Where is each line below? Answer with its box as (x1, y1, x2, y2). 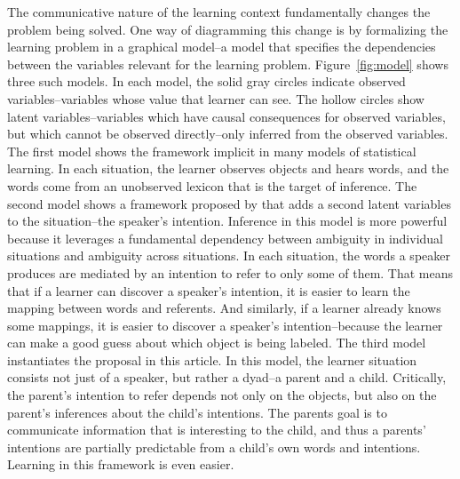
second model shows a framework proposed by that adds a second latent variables (7, 194, 451, 212)
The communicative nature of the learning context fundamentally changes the (7, 3, 431, 20)
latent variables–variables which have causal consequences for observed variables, (7, 107, 446, 125)
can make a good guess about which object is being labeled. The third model (7, 333, 426, 352)
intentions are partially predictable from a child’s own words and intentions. (7, 437, 421, 456)
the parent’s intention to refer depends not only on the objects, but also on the (7, 386, 437, 404)
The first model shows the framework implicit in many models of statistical (7, 141, 416, 160)
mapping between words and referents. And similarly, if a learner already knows (7, 299, 441, 317)
